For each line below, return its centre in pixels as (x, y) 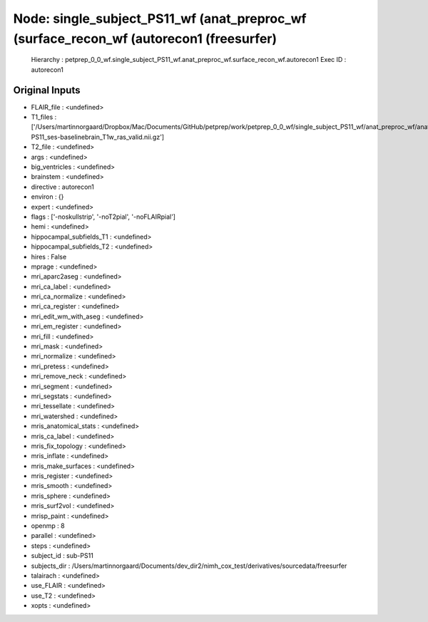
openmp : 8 (48, 526)
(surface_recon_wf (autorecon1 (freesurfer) (145, 38)
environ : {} (47, 197)
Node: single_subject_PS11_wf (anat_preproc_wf (160, 19)
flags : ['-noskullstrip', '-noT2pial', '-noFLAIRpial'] (103, 217)
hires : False (49, 256)
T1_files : (44, 117)
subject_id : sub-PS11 (62, 556)
